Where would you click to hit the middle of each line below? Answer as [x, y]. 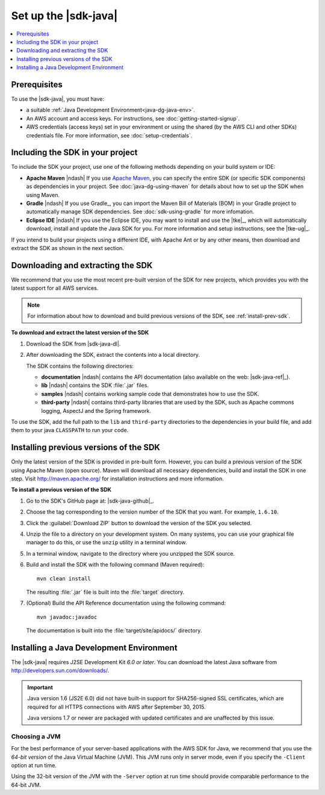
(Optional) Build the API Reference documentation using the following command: [126, 603]
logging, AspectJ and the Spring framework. [96, 410]
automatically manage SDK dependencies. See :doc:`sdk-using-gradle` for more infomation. [140, 212]
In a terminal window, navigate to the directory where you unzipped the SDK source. [130, 553]
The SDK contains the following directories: [80, 366]
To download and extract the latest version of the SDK [80, 333]
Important [40, 687]
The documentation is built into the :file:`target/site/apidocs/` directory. [114, 630]
